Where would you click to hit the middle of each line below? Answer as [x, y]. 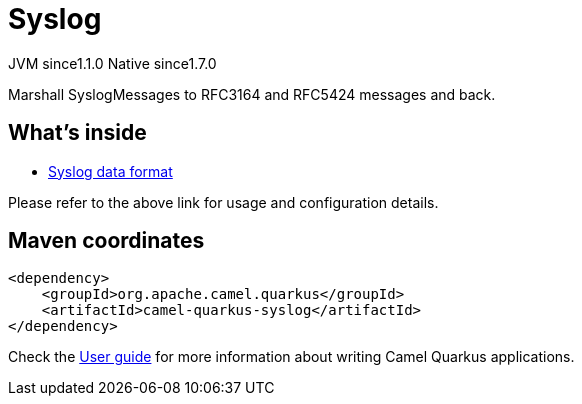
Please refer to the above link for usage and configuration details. [223, 202]
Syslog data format [110, 171]
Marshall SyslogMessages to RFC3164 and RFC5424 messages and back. [252, 94]
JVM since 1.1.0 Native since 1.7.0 [112, 63]
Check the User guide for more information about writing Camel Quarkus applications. [291, 357]
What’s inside [77, 133]
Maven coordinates [106, 241]
